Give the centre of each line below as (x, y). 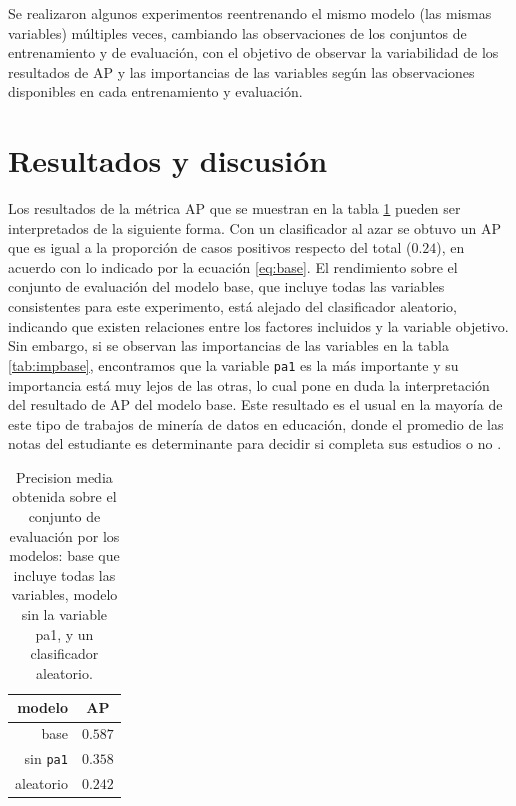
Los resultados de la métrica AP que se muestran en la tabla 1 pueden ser (234, 208)
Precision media (64, 476)
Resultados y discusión (168, 160)
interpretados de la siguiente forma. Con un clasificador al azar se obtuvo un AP (255, 227)
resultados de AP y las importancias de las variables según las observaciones (241, 71)
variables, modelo (64, 594)
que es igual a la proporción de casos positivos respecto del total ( (210, 247)
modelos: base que (64, 555)
